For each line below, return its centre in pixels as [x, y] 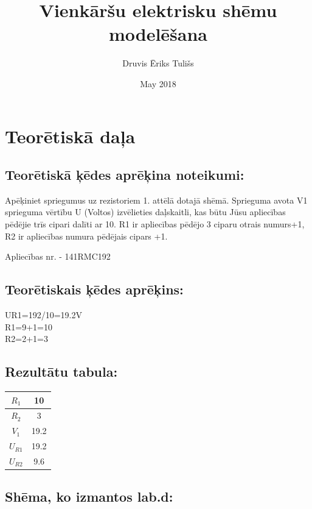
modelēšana [158, 34]
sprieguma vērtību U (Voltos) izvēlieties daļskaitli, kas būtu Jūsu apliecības [145, 212]
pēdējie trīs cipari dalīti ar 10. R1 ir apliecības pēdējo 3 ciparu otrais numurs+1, [155, 224]
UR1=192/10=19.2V [43, 315]
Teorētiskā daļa [70, 136]
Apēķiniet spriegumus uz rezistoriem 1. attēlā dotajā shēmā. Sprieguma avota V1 [156, 200]
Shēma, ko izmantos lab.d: [89, 497]
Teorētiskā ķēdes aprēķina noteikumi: [125, 175]
